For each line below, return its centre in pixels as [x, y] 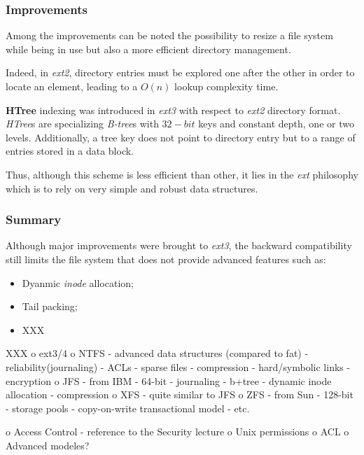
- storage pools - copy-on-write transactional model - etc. [128, 408]
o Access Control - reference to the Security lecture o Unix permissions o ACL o [177, 432]
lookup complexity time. [226, 86]
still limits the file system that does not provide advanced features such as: [166, 259]
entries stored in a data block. [70, 151]
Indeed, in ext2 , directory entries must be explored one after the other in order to [180, 72]
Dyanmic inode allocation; [78, 282]
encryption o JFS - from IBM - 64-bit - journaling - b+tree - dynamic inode [169, 380]
